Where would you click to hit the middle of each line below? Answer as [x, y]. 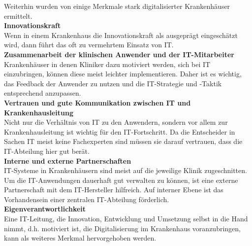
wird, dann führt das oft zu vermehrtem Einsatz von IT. [89, 45]
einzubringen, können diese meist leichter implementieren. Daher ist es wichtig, [123, 74]
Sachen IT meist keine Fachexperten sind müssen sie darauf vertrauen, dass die [123, 141]
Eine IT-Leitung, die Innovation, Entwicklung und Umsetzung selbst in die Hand [126, 219]
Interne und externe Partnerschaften [68, 160]
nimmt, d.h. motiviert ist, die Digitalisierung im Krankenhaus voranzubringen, [122, 228]
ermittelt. [18, 16]
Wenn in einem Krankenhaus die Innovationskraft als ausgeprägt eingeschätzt [121, 35]
